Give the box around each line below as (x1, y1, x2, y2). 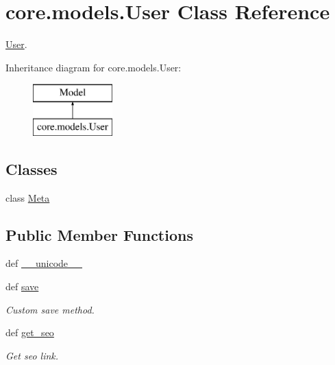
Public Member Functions (5, 224, 193, 245)
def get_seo (5, 325, 54, 340)
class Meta (5, 190, 50, 204)
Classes (5, 158, 58, 179)
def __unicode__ (5, 256, 83, 270)
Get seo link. (5, 348, 59, 362)
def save (5, 279, 39, 294)
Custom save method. (5, 302, 95, 316)
